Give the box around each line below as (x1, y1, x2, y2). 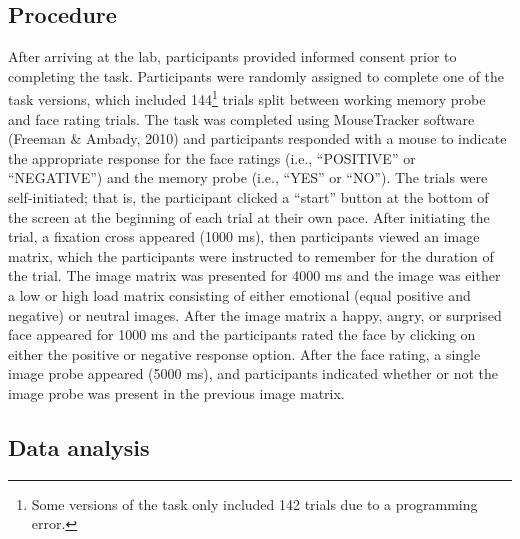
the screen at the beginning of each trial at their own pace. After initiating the (8, 206, 490, 227)
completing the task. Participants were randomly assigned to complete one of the (8, 65, 505, 86)
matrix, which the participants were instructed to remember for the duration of (8, 245, 494, 266)
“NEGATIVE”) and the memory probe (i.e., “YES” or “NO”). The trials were (8, 167, 488, 188)
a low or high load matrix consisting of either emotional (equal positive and (8, 284, 471, 305)
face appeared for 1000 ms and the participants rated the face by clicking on (8, 324, 476, 345)
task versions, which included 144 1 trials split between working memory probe (8, 86, 486, 110)
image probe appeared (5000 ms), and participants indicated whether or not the (8, 363, 498, 384)
